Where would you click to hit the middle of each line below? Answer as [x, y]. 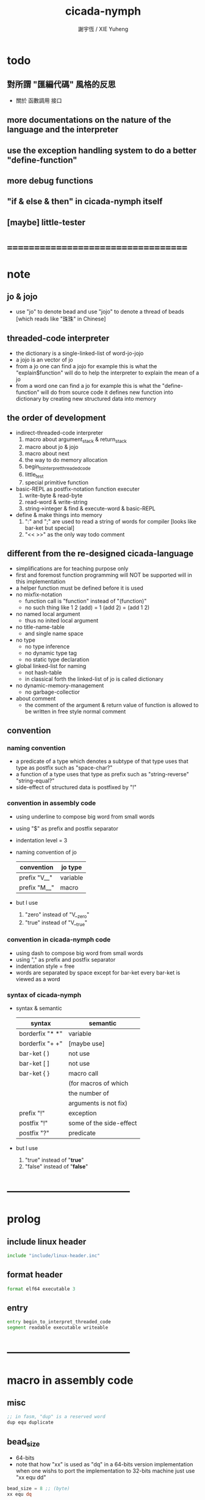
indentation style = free [45, 966]
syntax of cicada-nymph [44, 995]
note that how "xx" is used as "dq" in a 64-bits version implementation [104, 1465]
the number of [89, 1093]
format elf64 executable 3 [41, 1289]
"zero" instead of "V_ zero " [57, 915]
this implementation [41, 581]
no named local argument [48, 614]
